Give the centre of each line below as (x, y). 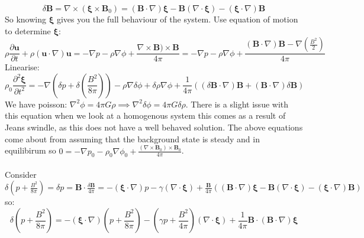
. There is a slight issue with (237, 104)
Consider (21, 174)
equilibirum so (30, 150)
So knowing (26, 19)
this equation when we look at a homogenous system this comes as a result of (145, 115)
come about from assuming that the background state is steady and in (132, 138)
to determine (28, 30)
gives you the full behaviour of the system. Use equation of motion (177, 19)
